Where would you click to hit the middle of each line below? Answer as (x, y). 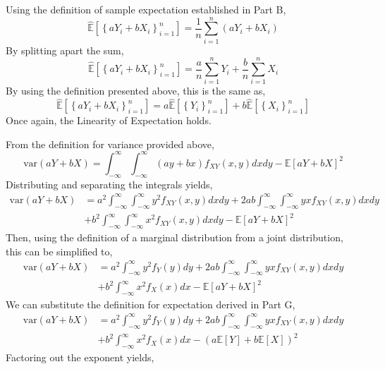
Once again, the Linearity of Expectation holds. (109, 120)
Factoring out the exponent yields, (80, 357)
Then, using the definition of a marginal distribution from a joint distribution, (175, 237)
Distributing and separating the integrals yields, (109, 184)
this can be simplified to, (59, 251)
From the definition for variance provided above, (110, 144)
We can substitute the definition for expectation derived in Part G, (151, 304)
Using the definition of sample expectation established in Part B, (146, 9)
